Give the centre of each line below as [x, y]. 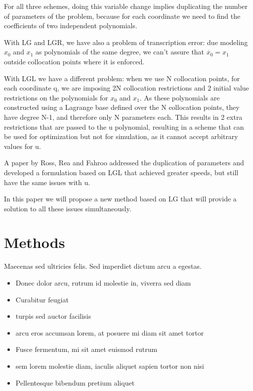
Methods [35, 242]
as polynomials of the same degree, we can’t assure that [120, 52]
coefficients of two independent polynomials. [71, 25]
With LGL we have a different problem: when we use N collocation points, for [122, 78]
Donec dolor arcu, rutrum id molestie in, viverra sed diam [103, 283]
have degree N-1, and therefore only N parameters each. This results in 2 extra [123, 117]
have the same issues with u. [47, 182]
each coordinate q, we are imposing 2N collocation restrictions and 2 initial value [126, 88]
